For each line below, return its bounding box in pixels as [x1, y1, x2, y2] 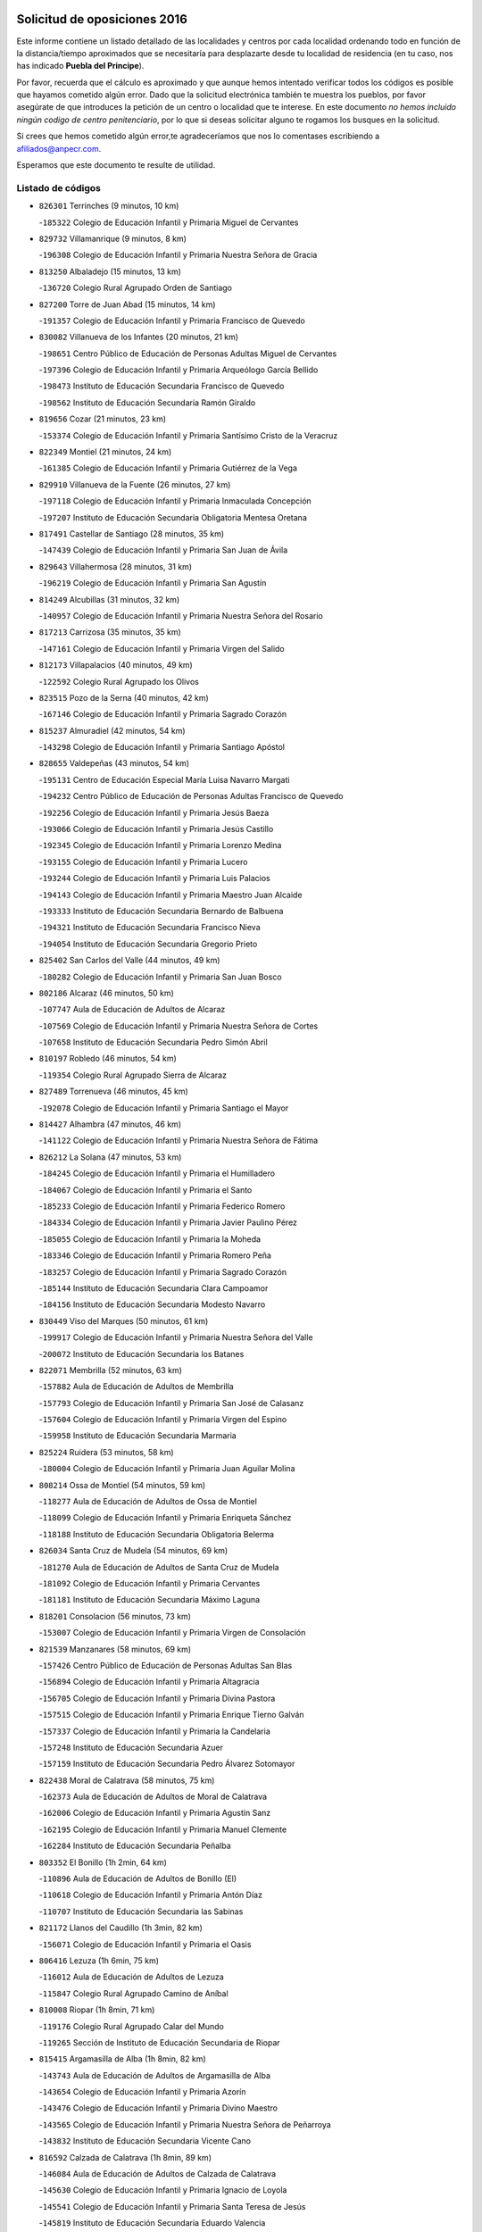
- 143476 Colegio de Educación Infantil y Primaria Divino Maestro [38, 2103, 278, 2113]
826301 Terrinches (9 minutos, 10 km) [38, 201, 179, 212]
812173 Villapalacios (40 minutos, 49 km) [38, 660, 194, 670]
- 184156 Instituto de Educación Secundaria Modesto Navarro [38, 1299, 266, 1310]
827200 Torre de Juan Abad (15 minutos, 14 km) [38, 299, 216, 310]
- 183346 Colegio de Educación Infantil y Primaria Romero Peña [38, 1250, 272, 1261]
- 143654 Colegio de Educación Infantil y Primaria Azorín [38, 2086, 246, 2097]
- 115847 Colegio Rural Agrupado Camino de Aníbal [38, 1987, 229, 1999]
